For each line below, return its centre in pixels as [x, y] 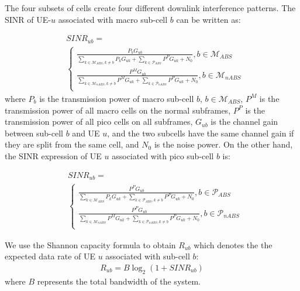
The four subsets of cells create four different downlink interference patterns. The [150, 8]
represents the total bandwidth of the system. [119, 281]
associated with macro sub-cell [113, 19]
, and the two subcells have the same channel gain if [201, 133]
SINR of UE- [28, 19]
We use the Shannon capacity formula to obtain [90, 244]
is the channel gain [244, 121]
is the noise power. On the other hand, [223, 144]
